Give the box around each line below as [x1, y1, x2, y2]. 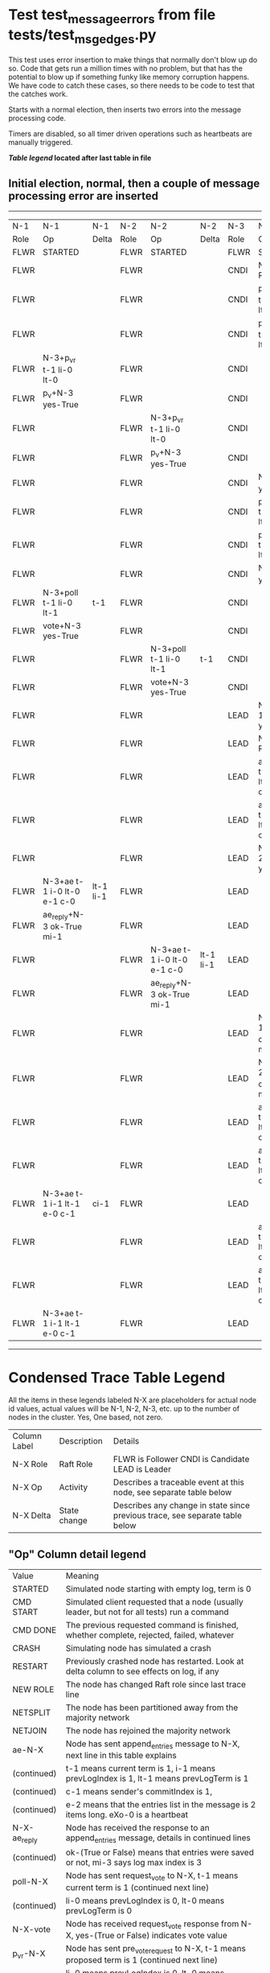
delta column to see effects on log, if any [65, 1666, 219, 1677]
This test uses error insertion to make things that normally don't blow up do [8, 55, 258, 65]
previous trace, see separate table [112, 1510, 243, 1522]
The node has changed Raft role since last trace [65, 1678, 247, 1690]
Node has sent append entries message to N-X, [65, 1738, 240, 1751]
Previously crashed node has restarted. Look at [65, 1655, 244, 1666]
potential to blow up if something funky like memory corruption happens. [8, 72, 250, 82]
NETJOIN [12, 1724, 47, 1736]
